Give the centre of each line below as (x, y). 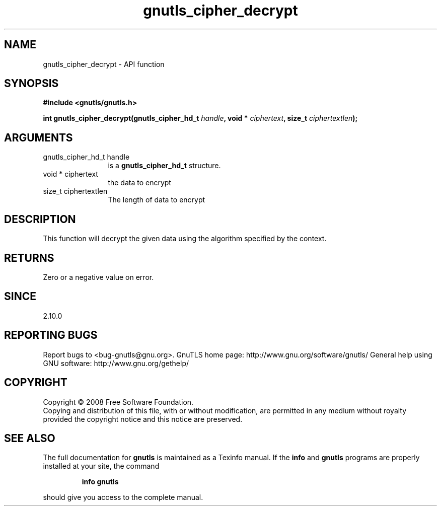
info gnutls (100, 482)
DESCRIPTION (40, 219)
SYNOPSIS (31, 84)
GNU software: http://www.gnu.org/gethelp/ (116, 363)
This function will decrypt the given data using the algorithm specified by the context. (185, 239)
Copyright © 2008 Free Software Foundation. (118, 402)
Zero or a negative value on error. (98, 277)
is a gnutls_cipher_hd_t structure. (164, 166)
